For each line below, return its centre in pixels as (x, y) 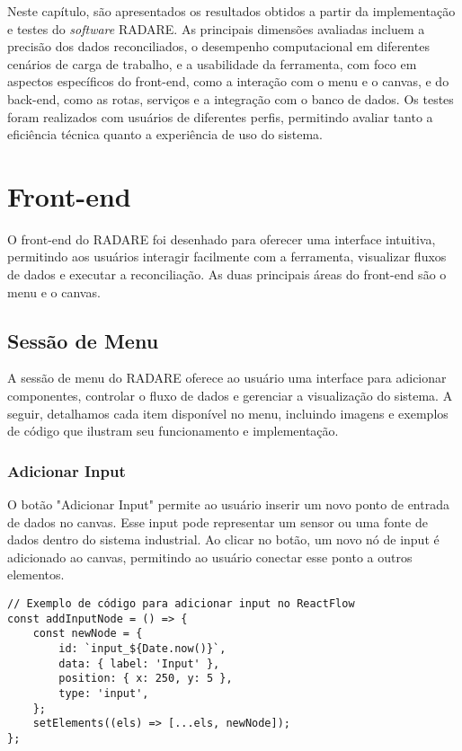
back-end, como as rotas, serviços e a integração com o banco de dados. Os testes (231, 98)
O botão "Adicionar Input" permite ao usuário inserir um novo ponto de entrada (228, 504)
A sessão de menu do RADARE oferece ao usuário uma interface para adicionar (227, 378)
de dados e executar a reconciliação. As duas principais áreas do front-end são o (227, 274)
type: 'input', (104, 693)
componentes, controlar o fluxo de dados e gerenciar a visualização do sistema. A (230, 396)
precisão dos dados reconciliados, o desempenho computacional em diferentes (218, 46)
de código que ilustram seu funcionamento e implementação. (173, 431)
